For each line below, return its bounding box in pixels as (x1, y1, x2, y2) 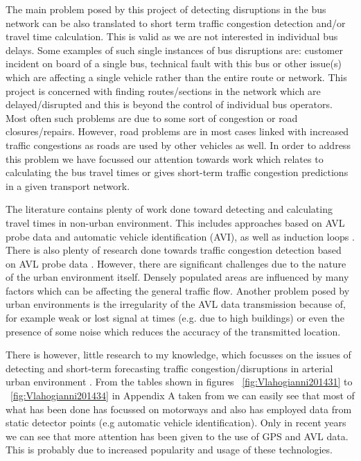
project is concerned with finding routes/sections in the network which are (6, 83, 321, 98)
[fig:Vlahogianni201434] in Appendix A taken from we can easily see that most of (10, 388, 355, 403)
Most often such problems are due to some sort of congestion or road (6, 110, 298, 125)
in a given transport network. (6, 178, 130, 193)
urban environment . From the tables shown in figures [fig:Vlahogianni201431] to (6, 374, 353, 389)
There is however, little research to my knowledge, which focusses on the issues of (6, 347, 351, 362)
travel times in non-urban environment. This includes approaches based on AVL (6, 215, 345, 229)
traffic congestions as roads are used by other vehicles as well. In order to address (6, 137, 351, 152)
